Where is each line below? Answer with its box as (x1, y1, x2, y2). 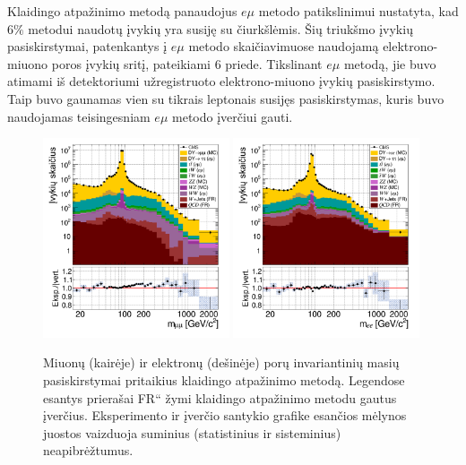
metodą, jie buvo (343, 54, 436, 73)
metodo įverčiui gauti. (172, 107, 293, 125)
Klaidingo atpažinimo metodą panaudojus (7, 2, 237, 20)
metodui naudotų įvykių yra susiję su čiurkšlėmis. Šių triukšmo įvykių (28, 19, 413, 38)
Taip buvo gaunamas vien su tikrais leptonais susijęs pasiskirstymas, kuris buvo (7, 89, 444, 108)
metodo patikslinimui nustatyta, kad (258, 2, 459, 20)
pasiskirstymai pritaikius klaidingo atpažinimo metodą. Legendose (43, 370, 405, 389)
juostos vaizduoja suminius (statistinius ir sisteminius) (43, 423, 341, 442)
